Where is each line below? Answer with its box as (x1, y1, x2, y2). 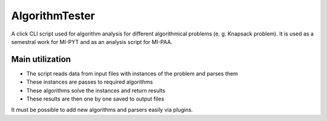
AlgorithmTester (11, 9, 95, 22)
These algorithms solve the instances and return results (26, 87, 166, 94)
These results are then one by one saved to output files (26, 95, 165, 102)
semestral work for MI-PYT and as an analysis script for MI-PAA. (11, 38, 173, 45)
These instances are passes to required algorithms (26, 78, 153, 85)
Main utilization (11, 54, 71, 64)
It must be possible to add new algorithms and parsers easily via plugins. (11, 106, 193, 114)
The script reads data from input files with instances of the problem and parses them (26, 70, 239, 77)
